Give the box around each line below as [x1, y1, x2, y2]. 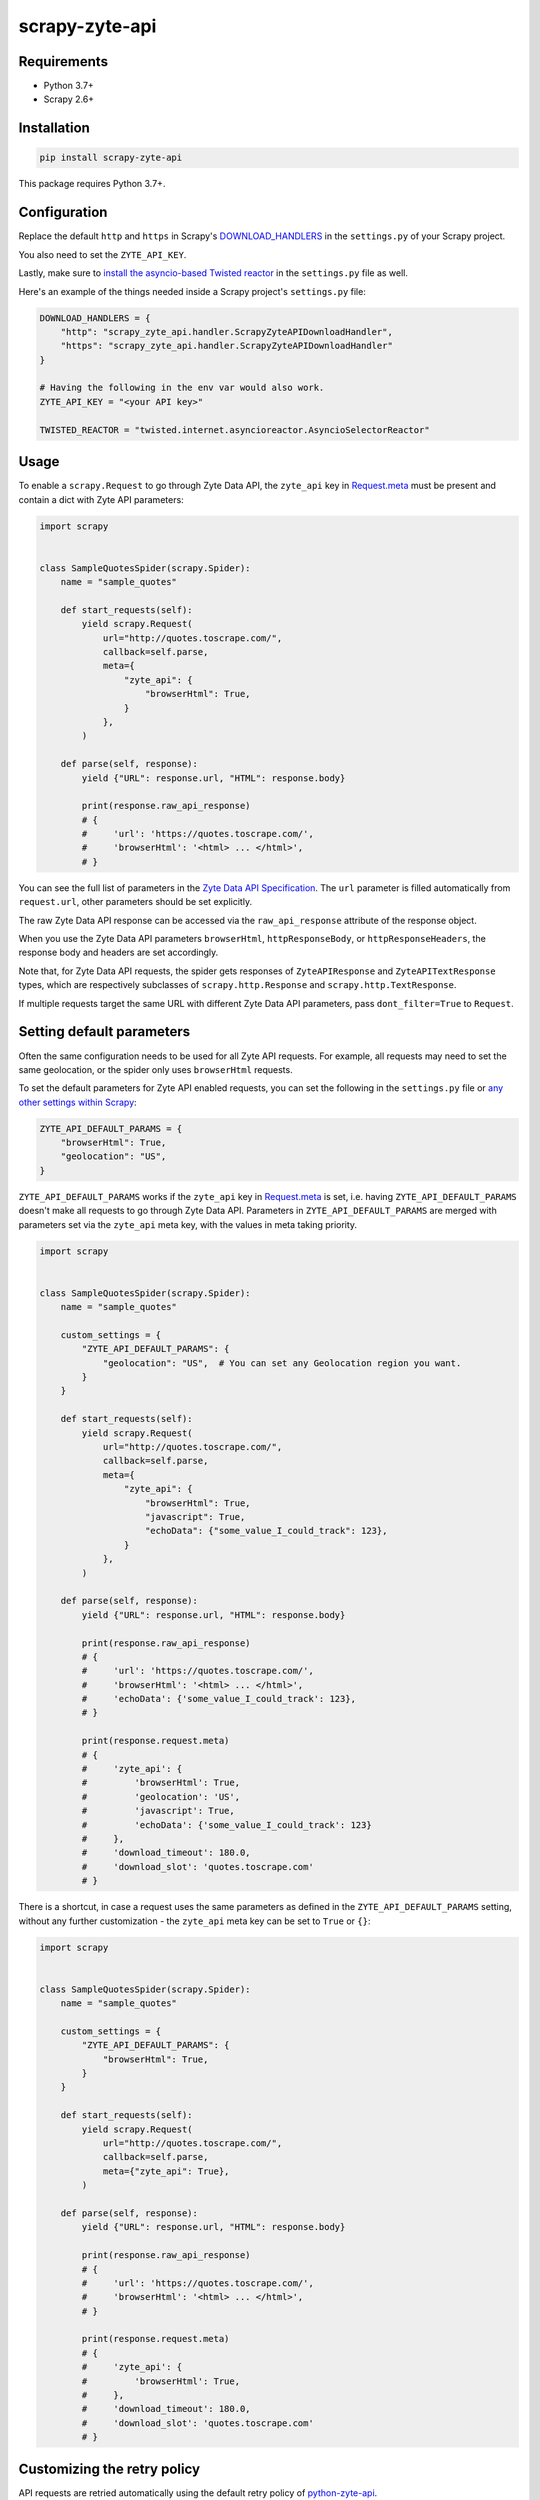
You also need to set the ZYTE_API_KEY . [18, 248, 187, 260]
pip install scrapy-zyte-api [39, 152, 183, 164]
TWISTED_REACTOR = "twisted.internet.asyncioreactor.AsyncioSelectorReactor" [39, 424, 430, 435]
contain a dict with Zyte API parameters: [18, 493, 184, 505]
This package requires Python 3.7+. [18, 178, 166, 190]
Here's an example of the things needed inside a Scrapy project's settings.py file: [18, 285, 367, 297]
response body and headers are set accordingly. [18, 946, 219, 959]
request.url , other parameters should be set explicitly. [18, 896, 253, 908]
